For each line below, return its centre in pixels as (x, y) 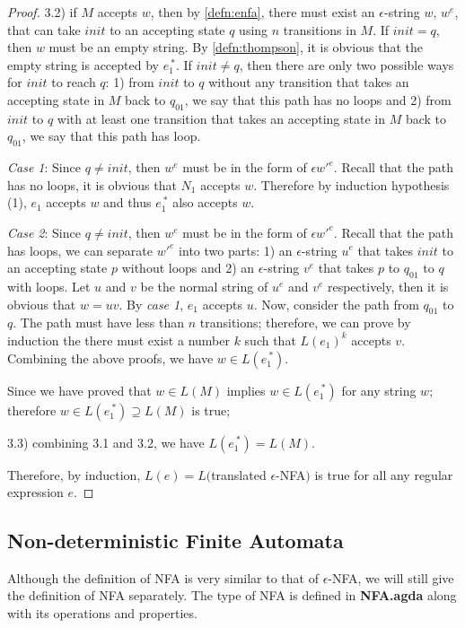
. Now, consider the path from (336, 304)
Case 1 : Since (44, 167)
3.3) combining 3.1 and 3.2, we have (106, 442)
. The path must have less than (99, 323)
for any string (379, 390)
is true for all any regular (384, 474)
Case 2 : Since (44, 232)
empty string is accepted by (83, 64)
